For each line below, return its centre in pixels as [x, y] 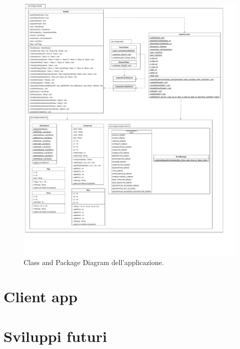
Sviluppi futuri [55, 336]
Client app [41, 296]
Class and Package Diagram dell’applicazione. [94, 262]
